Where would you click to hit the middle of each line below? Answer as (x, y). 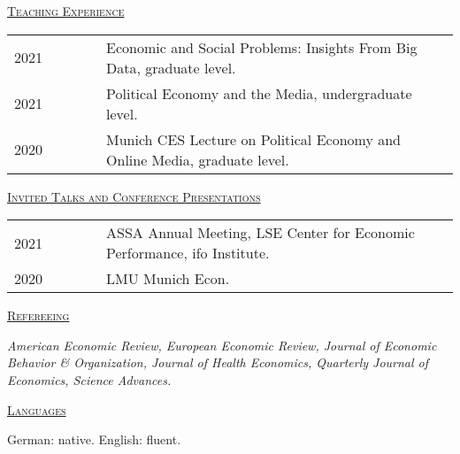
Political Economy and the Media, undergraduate (259, 93)
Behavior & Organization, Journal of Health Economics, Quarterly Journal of (218, 362)
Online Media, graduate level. (198, 159)
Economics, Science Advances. (89, 379)
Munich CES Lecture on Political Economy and (253, 139)
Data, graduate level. (171, 67)
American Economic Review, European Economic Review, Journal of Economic (222, 345)
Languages (37, 409)
